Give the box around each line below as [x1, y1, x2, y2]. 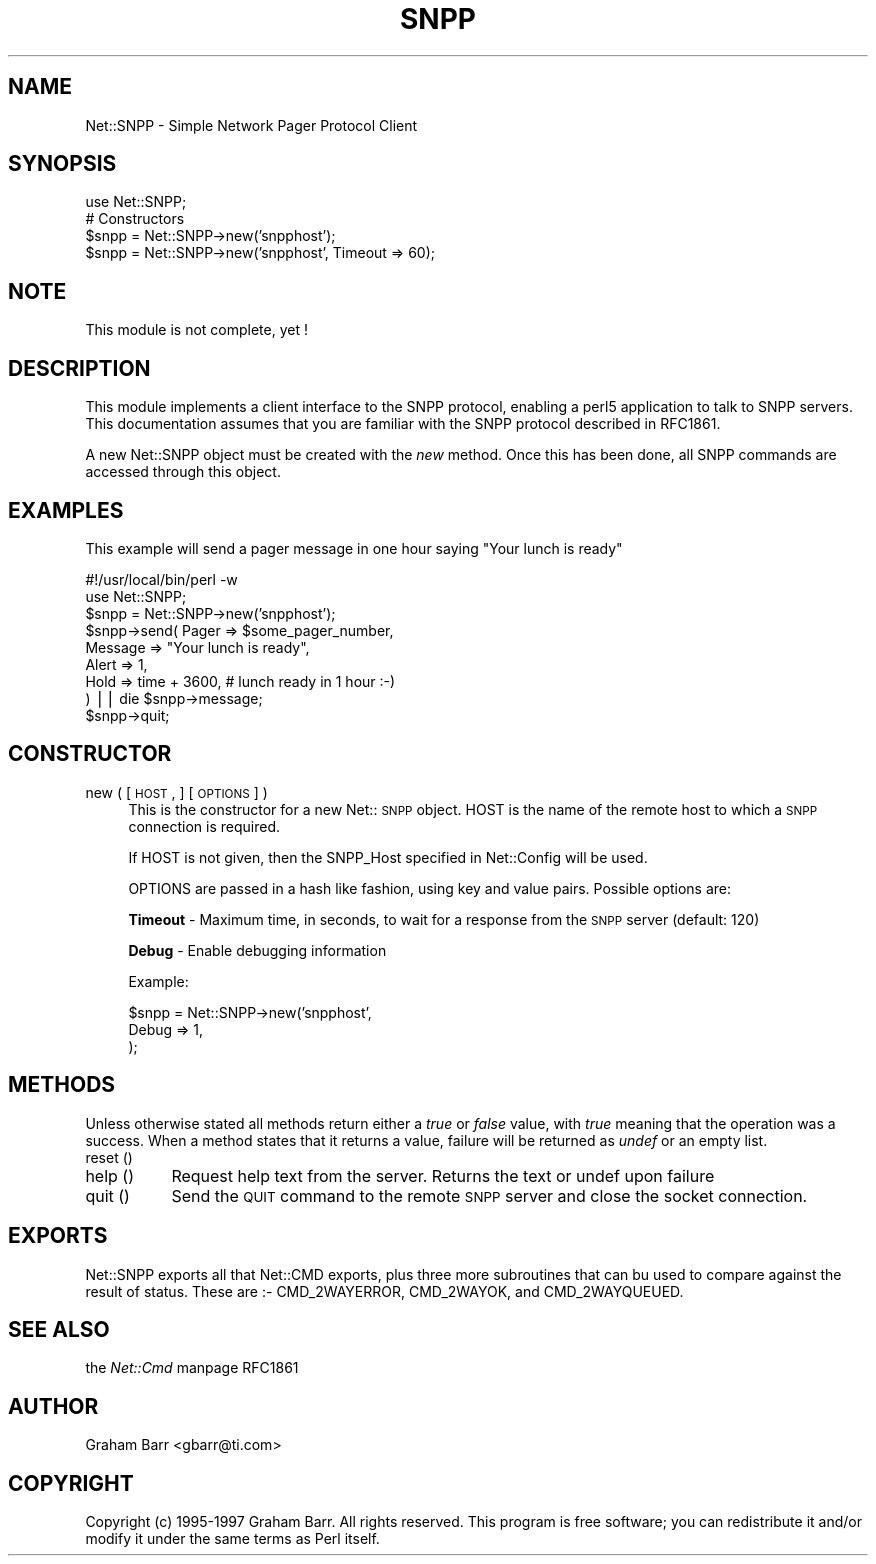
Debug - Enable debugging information [128, 941, 387, 959]
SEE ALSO [8, 1316, 110, 1342]
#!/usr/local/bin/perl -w [85, 570, 238, 588]
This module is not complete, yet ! [85, 321, 308, 339]
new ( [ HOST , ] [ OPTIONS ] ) [85, 783, 268, 801]
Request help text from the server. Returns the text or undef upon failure [171, 1165, 715, 1186]
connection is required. [128, 817, 281, 835]
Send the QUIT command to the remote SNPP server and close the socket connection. [171, 1185, 808, 1206]
